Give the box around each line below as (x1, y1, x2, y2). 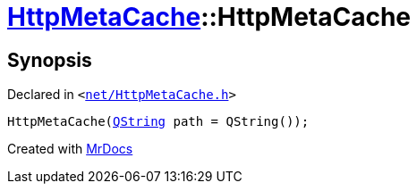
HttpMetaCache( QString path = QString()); (7, 114, 310, 129)
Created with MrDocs (7, 141, 133, 157)
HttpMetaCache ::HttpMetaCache (7, 2, 412, 32)
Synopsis (7, 48, 92, 71)
